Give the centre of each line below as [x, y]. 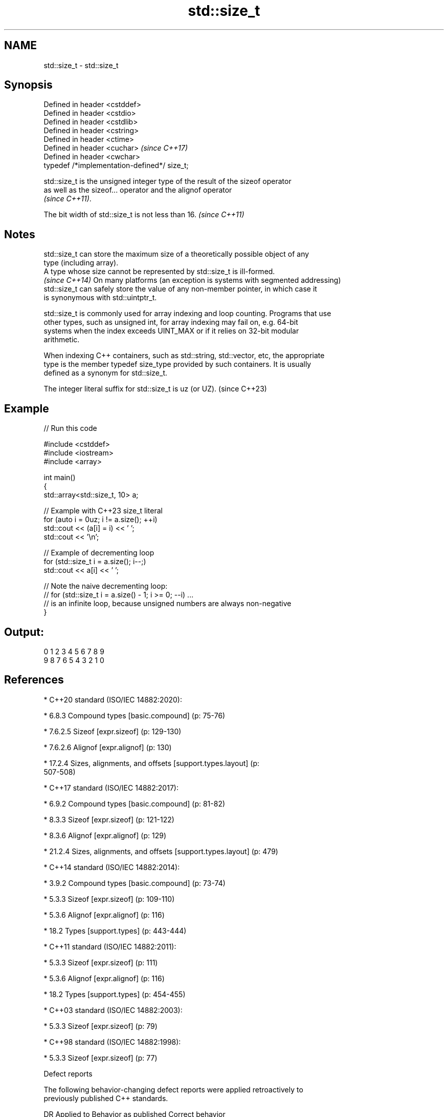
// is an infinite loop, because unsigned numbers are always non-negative [167, 604]
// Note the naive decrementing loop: [106, 586]
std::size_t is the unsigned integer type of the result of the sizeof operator [167, 181]
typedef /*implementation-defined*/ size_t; [116, 166]
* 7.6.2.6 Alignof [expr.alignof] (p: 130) [108, 747]
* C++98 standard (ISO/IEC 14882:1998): [112, 1042]
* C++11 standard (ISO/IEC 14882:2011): [110, 946]
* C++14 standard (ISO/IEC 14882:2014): [112, 867]
